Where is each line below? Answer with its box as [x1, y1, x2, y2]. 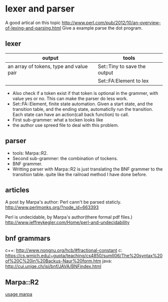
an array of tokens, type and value [7, 63, 88, 70]
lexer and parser [5, 3, 75, 15]
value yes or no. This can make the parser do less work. [12, 95, 128, 101]
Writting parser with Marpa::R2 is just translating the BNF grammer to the [12, 166, 163, 172]
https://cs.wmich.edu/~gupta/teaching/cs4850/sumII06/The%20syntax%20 [5, 253, 163, 259]
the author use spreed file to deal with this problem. [12, 122, 119, 128]
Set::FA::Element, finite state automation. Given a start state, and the [12, 101, 153, 107]
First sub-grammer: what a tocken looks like [12, 116, 103, 123]
